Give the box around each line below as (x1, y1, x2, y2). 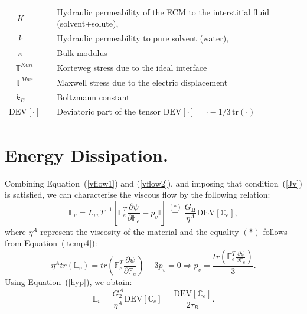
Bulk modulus (57, 47, 107, 59)
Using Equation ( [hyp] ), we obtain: (5, 276, 132, 288)
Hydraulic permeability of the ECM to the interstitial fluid (57, 5, 270, 18)
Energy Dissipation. (5, 142, 168, 166)
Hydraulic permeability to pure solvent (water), (57, 32, 229, 44)
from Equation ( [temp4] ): (5, 237, 97, 249)
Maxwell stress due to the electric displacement (57, 76, 228, 88)
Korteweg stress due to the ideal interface (57, 61, 207, 73)
